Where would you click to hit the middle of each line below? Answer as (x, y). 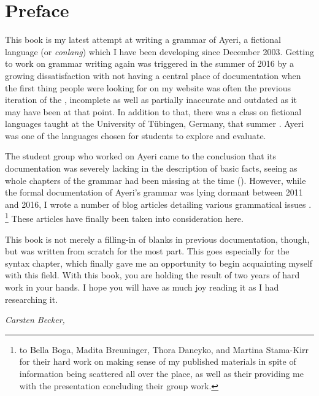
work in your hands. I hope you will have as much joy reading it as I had (142, 287)
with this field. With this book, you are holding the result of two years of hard (152, 275)
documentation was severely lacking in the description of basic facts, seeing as (151, 168)
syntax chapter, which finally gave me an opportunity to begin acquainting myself (159, 263)
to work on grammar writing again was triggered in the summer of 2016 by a (149, 63)
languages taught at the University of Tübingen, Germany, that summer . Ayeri (155, 124)
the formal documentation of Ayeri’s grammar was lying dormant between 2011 (154, 192)
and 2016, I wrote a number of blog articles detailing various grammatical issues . (158, 204)
